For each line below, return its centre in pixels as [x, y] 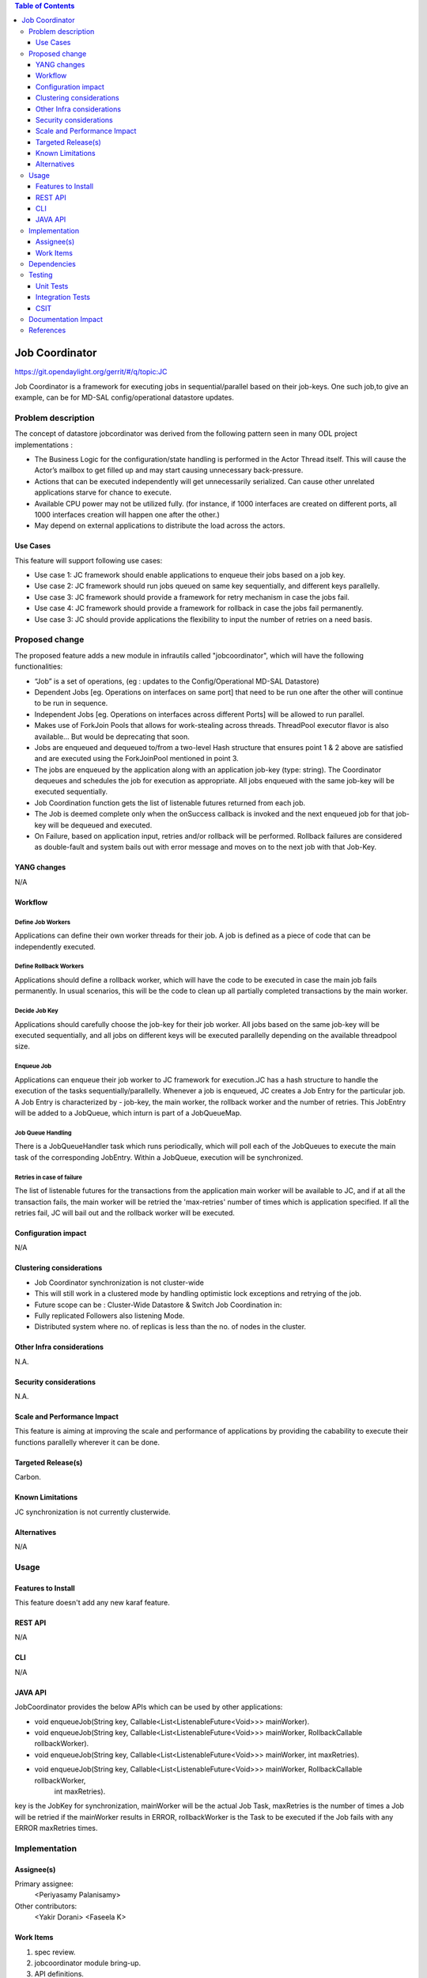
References [47, 330]
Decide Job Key [36, 1011]
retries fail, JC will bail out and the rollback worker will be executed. [125, 1213]
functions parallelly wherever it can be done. [87, 1442]
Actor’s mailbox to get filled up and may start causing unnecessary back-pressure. [169, 470]
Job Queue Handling [43, 1133]
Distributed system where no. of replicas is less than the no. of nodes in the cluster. [170, 1327]
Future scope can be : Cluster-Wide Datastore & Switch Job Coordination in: [158, 1305]
